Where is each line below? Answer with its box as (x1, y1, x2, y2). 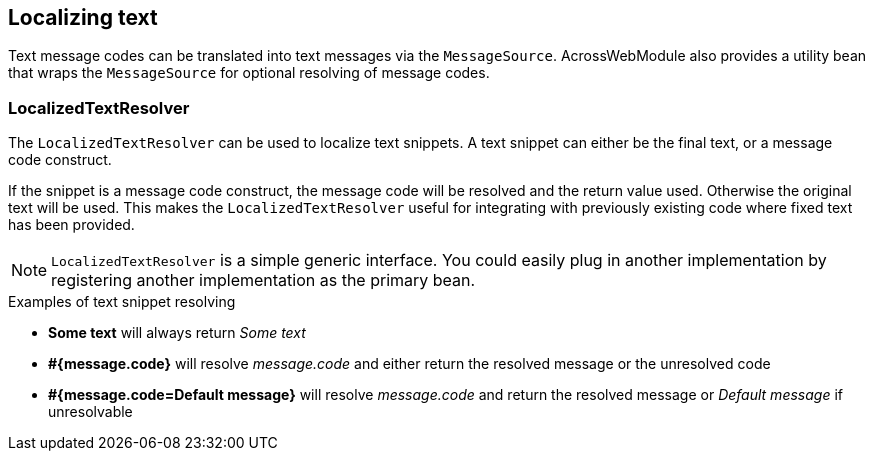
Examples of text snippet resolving (8, 293, 236, 311)
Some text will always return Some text (48, 324, 306, 342)
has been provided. (8, 216, 135, 234)
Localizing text (8, 5, 158, 30)
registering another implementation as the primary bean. (51, 270, 476, 291)
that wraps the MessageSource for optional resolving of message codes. (8, 64, 490, 82)
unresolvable (48, 403, 133, 421)
